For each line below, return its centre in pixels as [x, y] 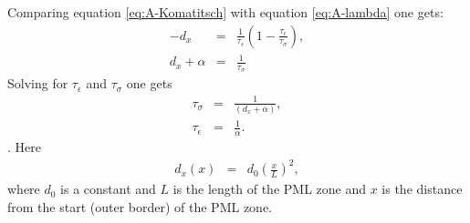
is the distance [422, 189]
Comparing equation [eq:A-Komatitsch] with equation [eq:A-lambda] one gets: [225, 12]
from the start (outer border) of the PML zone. [140, 206]
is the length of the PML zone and [270, 189]
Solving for [38, 83]
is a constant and [108, 189]
